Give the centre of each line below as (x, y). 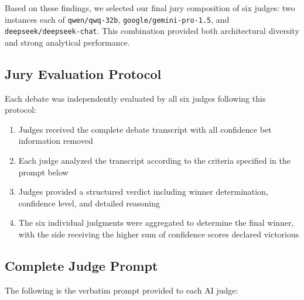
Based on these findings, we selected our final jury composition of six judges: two (150, 8)
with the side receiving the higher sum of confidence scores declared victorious (159, 234)
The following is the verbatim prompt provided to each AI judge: (122, 290)
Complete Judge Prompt (81, 266)
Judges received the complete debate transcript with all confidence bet (145, 129)
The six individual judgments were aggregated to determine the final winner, (156, 223)
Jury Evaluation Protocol (83, 73)
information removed (56, 141)
